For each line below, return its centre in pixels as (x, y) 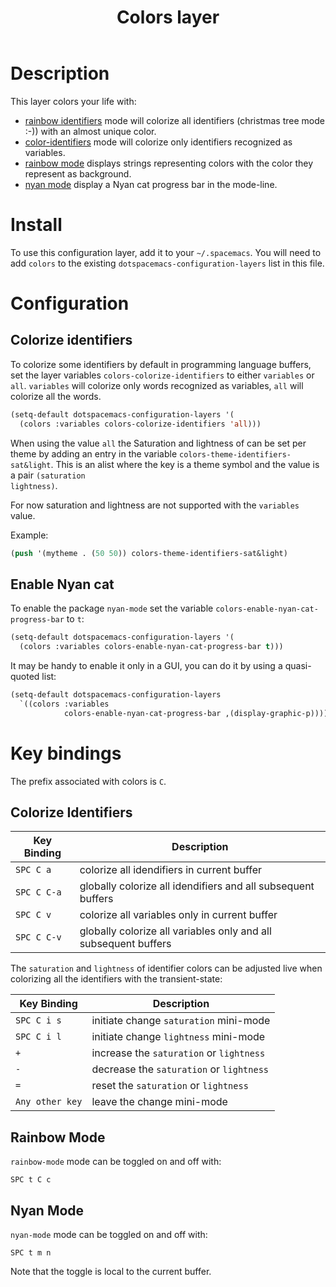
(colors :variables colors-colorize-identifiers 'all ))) (140, 424)
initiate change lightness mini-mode (178, 1037)
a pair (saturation (48, 475)
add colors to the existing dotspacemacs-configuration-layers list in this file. (167, 263)
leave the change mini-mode (159, 1102)
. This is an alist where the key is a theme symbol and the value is (185, 464)
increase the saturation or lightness (178, 1053)
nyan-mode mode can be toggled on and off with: (109, 1235)
